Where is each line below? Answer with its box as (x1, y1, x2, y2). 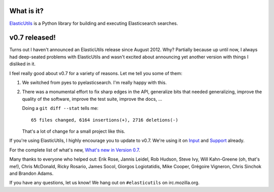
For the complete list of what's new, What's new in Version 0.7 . (9, 147, 141, 153)
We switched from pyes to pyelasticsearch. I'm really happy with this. (22, 79, 167, 86)
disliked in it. (9, 61, 36, 67)
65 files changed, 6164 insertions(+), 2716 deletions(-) (31, 117, 179, 123)
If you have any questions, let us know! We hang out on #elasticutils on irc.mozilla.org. (9, 180, 200, 186)
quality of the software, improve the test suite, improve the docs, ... (22, 96, 162, 102)
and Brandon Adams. (9, 170, 54, 176)
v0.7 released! (9, 33, 56, 42)
